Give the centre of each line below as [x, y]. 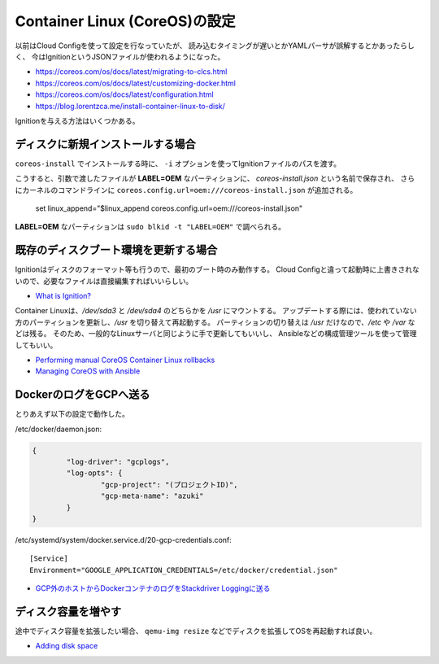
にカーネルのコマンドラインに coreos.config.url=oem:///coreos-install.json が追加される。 [186, 190]
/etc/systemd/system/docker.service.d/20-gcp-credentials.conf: [123, 540]
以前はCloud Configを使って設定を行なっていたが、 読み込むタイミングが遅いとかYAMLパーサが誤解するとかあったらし [215, 46]
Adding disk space [67, 646]
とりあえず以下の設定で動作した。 [72, 414]
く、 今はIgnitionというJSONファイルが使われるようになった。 [120, 56]
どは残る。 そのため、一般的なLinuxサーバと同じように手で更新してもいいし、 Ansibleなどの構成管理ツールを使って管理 [216, 334]
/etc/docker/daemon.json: [59, 429]
